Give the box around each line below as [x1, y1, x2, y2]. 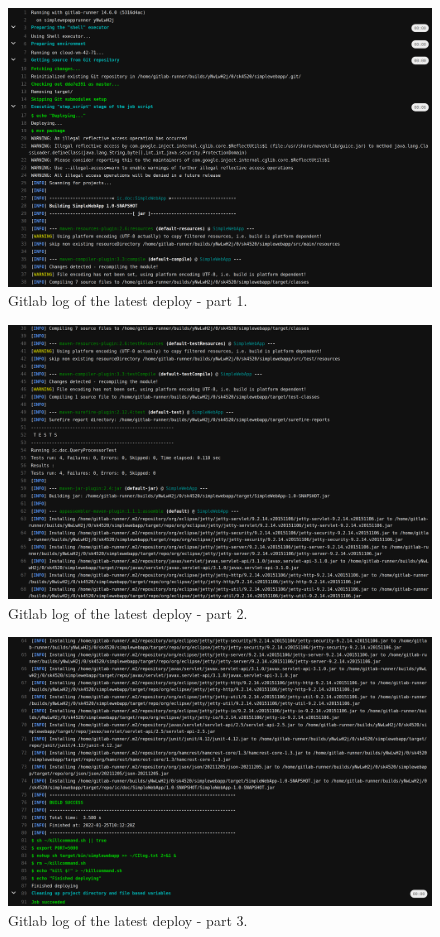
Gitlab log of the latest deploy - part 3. [8, 909, 248, 930]
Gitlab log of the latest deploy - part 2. [8, 602, 248, 623]
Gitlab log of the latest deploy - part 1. [8, 290, 248, 311]
